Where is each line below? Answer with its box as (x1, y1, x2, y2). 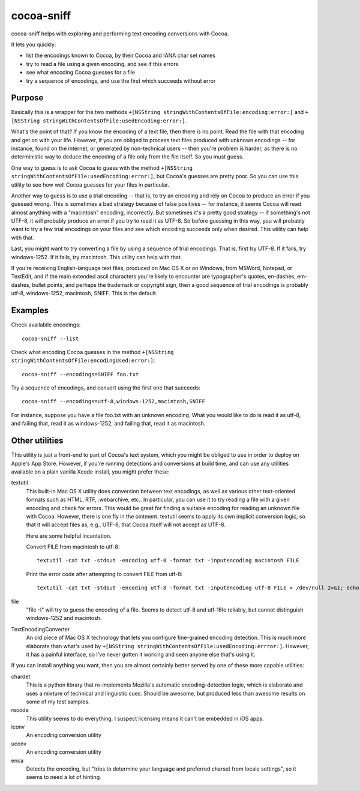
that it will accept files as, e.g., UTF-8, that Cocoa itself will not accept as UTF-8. (26, 521, 226, 528)
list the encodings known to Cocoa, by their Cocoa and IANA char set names (26, 52, 216, 59)
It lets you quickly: (11, 41, 56, 48)
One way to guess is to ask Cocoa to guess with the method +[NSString (11, 164, 193, 171)
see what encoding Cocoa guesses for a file (26, 69, 135, 76)
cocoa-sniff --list (22, 335, 79, 342)
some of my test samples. (26, 698, 90, 705)
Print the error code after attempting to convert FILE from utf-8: (26, 570, 183, 577)
